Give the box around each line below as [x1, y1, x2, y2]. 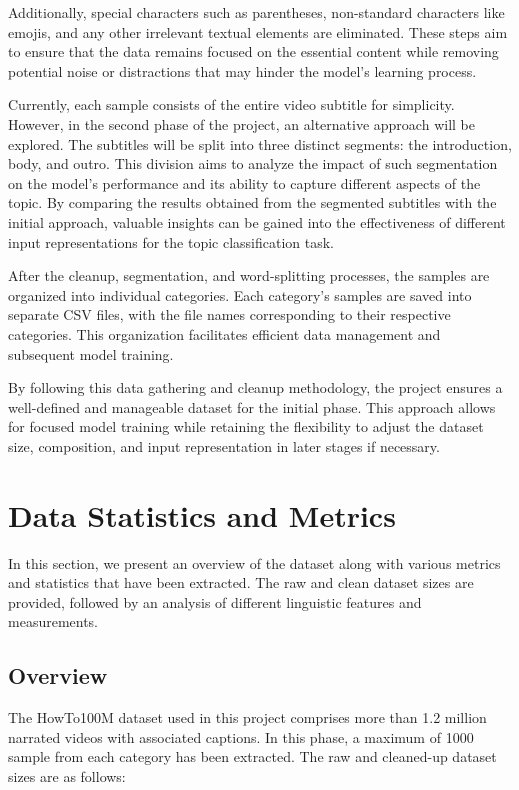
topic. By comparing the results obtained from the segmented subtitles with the [8, 192, 497, 213]
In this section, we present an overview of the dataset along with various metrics [8, 552, 501, 573]
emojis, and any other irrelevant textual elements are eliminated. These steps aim [8, 21, 508, 42]
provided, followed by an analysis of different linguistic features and [8, 591, 422, 612]
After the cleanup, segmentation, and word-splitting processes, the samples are [8, 265, 490, 286]
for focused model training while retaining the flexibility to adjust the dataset [8, 416, 484, 437]
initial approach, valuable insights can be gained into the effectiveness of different [8, 211, 506, 232]
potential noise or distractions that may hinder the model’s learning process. [8, 60, 477, 81]
